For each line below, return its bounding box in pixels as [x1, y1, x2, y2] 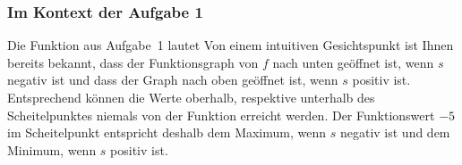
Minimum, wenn [7, 140, 97, 159]
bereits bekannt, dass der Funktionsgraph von [7, 53, 259, 71]
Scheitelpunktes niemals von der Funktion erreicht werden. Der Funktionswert [7, 105, 435, 124]
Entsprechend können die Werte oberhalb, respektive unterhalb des [7, 88, 375, 106]
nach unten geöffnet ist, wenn [272, 53, 434, 71]
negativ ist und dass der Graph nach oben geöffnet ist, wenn [7, 70, 338, 89]
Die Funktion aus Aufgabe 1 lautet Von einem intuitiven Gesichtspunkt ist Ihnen [7, 36, 454, 54]
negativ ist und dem [339, 123, 450, 142]
